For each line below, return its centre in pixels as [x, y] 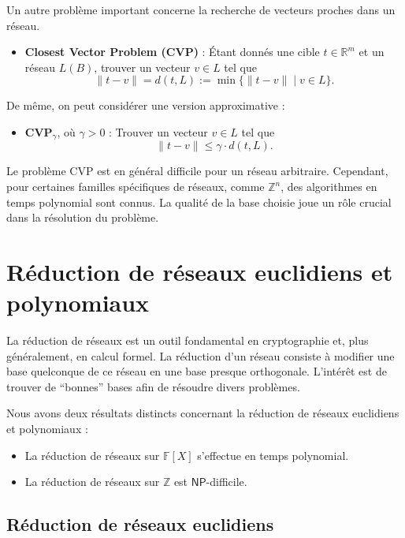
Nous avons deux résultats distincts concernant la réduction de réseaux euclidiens [203, 413]
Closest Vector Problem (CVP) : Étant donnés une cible [172, 52]
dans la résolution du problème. [83, 217]
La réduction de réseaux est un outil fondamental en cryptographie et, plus [188, 340]
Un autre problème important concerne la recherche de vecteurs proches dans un [201, 9]
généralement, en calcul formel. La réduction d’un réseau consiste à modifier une [201, 355]
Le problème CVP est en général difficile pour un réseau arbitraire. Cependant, [197, 171]
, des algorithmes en [329, 187]
